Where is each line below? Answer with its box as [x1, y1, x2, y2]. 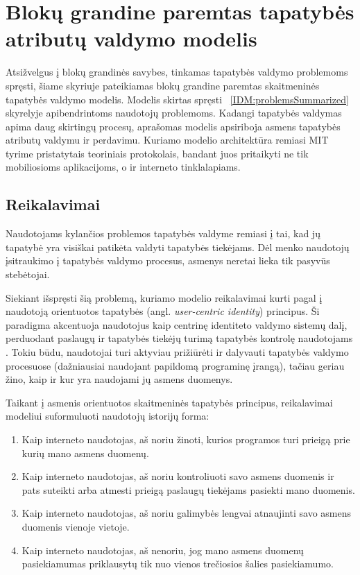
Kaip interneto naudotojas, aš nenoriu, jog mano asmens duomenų [22, 542, 304, 557]
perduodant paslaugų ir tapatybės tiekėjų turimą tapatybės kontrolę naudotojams [6, 331, 353, 345]
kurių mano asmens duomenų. [22, 445, 149, 460]
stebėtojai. [6, 267, 50, 282]
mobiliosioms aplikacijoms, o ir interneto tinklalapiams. [6, 160, 241, 174]
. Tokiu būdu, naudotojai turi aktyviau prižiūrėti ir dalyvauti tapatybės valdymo [6, 345, 349, 359]
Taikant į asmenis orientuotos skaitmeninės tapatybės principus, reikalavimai [6, 395, 333, 409]
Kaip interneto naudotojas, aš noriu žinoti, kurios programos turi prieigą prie [22, 431, 350, 446]
